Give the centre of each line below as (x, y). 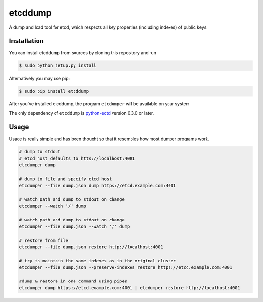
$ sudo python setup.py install (58, 66)
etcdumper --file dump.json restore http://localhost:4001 (91, 247)
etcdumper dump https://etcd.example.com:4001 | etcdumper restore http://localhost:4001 (130, 288)
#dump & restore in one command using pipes (73, 281)
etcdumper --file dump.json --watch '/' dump (75, 226)
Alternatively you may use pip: (39, 79)
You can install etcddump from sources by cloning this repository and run (83, 53)
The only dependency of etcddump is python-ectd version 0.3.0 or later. (82, 113)
